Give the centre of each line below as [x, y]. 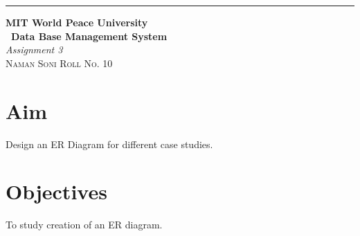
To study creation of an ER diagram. [84, 225]
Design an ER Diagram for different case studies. [109, 144]
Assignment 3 [34, 49]
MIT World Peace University [77, 22]
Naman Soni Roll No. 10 [59, 63]
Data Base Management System [89, 36]
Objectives [56, 191]
